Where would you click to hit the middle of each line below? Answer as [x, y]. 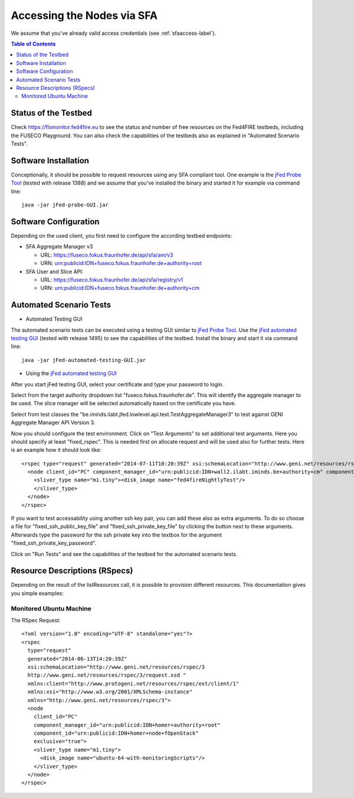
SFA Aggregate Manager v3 [59, 247]
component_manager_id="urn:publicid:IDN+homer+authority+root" [127, 725]
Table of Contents [33, 44]
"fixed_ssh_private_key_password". [54, 543]
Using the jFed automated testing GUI [71, 373]
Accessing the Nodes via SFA [84, 15]
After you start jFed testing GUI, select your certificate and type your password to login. [117, 384]
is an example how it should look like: [56, 450]
